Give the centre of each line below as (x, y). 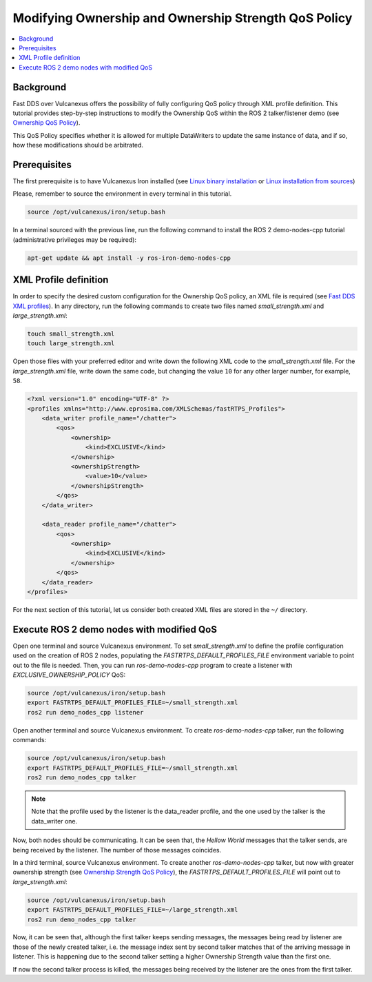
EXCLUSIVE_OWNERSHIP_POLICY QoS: (69, 675)
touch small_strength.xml (71, 334)
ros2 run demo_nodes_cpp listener (85, 712)
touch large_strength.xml (71, 344)
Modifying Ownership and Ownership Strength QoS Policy (183, 18)
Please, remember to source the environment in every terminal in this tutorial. (122, 194)
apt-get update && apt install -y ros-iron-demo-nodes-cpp (129, 258)
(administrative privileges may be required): (75, 239)
